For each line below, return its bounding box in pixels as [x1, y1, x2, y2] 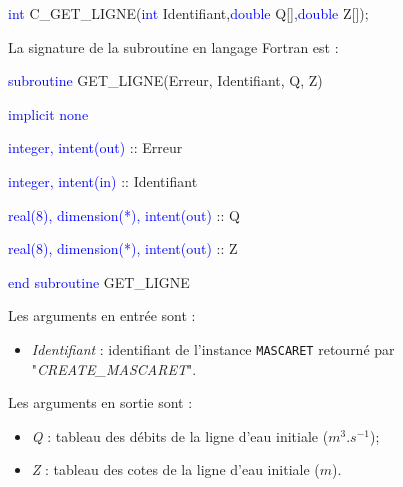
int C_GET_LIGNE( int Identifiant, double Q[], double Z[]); [8, 3, 369, 23]
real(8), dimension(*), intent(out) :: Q [8, 204, 240, 225]
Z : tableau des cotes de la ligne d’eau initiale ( [31, 459, 320, 480]
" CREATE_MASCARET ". [31, 358, 197, 379]
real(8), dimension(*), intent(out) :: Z [8, 238, 238, 259]
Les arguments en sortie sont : [8, 392, 193, 413]
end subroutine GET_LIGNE [8, 271, 190, 292]
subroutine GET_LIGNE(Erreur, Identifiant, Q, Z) [8, 70, 323, 91]
